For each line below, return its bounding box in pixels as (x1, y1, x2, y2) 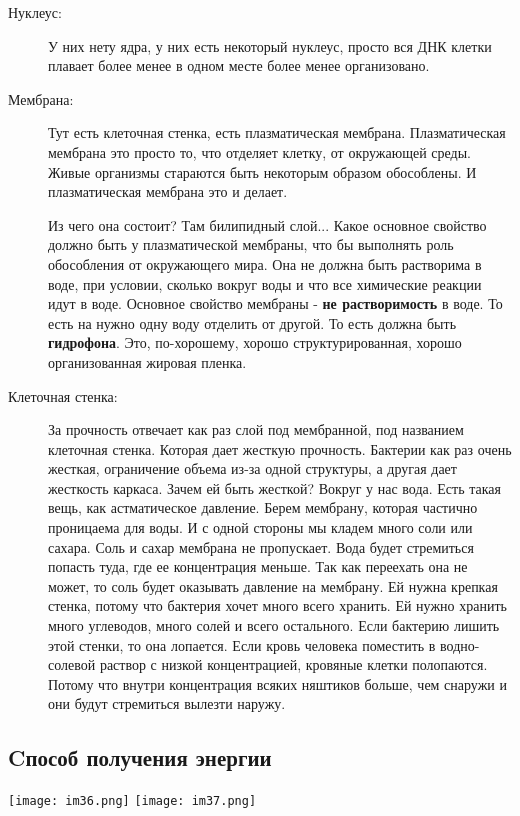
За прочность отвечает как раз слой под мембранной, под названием (48, 419, 464, 440)
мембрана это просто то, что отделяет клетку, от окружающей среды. (48, 141, 471, 162)
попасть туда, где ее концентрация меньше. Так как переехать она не (48, 556, 468, 577)
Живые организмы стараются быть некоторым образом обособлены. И (48, 161, 477, 182)
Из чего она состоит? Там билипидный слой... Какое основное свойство (48, 214, 487, 235)
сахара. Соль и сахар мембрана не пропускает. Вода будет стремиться (48, 536, 474, 557)
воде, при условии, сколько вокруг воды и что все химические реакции (48, 273, 482, 294)
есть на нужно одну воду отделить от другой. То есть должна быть (48, 312, 457, 333)
